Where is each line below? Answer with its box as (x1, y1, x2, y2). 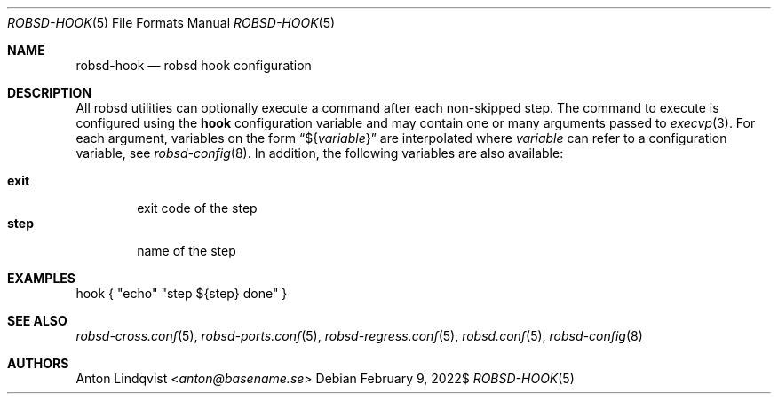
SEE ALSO (7, 313, 67, 328)
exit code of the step (137, 200, 258, 216)
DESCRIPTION (7, 85, 92, 100)
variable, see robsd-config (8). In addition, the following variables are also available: (75, 145, 564, 161)
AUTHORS (7, 356, 69, 371)
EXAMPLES (7, 271, 75, 286)
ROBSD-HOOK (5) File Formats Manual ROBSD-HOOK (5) (7, 15, 336, 30)
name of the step (137, 243, 236, 258)
